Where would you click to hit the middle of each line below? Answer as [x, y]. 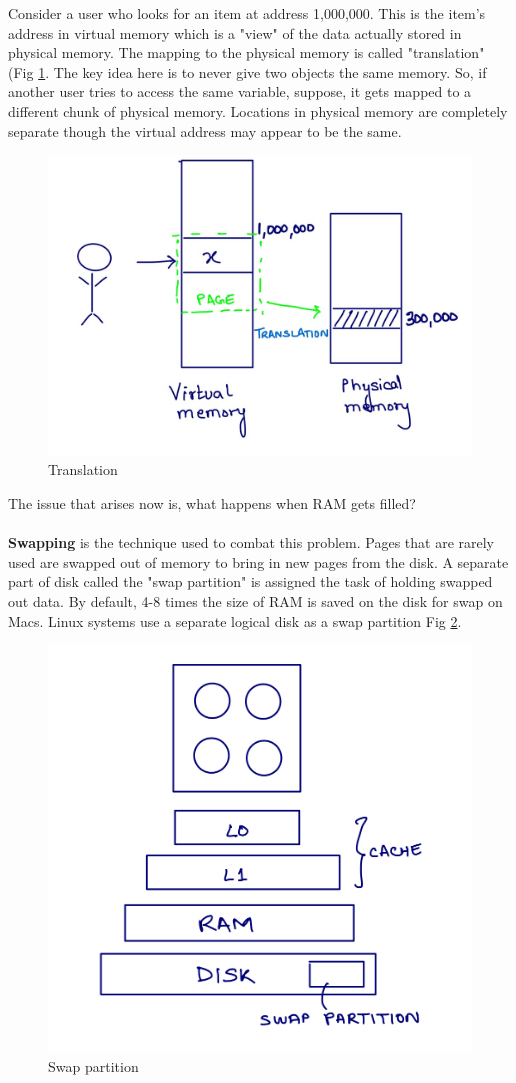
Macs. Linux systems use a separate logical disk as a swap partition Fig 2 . [235, 620]
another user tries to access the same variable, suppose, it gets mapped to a [240, 91]
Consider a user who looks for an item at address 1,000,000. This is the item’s [247, 13]
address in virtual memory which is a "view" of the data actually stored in [235, 32]
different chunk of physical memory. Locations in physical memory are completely [258, 110]
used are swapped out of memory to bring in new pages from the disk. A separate [258, 561]
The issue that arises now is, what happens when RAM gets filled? [212, 502]
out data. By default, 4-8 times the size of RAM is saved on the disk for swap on [255, 600]
